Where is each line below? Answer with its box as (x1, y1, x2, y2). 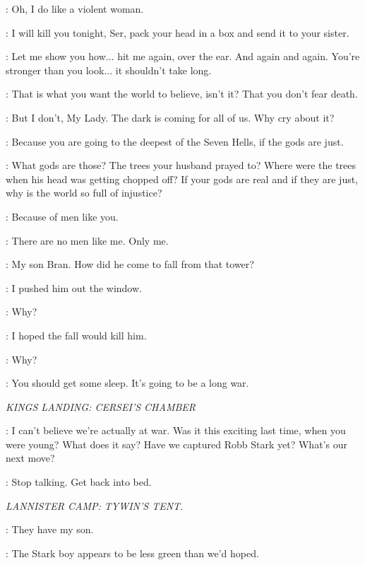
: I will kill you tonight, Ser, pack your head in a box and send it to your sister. (6, 25, 349, 40)
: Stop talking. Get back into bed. (6, 474, 152, 489)
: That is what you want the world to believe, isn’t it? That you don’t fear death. (6, 86, 358, 101)
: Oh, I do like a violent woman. (6, 1, 144, 16)
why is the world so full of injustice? (6, 185, 162, 200)
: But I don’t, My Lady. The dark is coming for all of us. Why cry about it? (6, 110, 335, 124)
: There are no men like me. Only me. (6, 233, 169, 247)
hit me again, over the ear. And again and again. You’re (117, 49, 360, 64)
